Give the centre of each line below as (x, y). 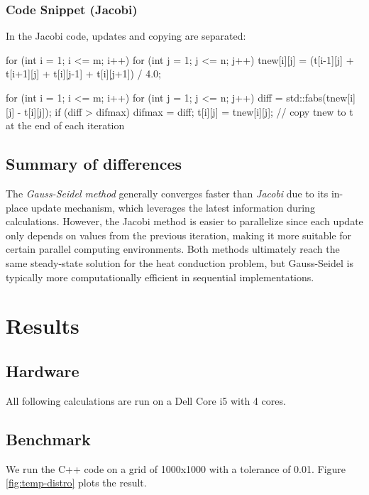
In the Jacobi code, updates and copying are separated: (126, 36)
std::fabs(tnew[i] (321, 97)
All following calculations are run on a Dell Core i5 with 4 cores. (146, 400)
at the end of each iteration (65, 125)
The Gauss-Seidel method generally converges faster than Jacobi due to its (167, 193)
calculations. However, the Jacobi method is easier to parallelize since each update (184, 221)
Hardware (43, 370)
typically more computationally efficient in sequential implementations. (160, 277)
